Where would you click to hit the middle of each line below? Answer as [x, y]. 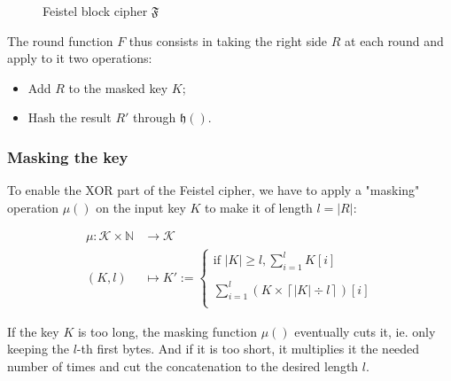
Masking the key [68, 156]
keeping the [38, 349]
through [155, 117]
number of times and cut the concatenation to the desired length [183, 365]
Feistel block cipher [95, 11]
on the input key [141, 207]
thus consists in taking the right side [228, 40]
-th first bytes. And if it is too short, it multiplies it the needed [248, 349]
